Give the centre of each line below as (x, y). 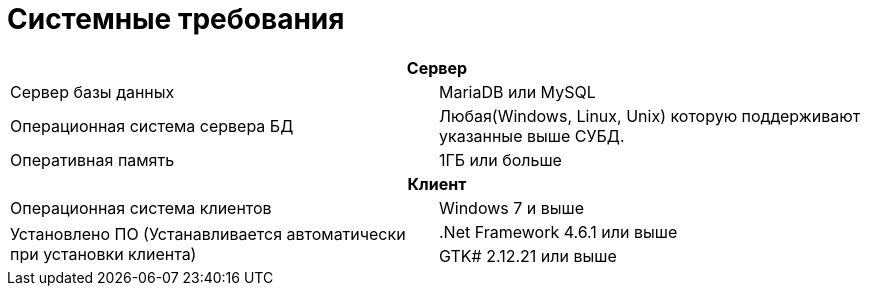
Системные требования (176, 19)
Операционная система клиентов (141, 207)
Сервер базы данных (92, 91)
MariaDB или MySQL (517, 91)
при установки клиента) (103, 253)
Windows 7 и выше (512, 207)
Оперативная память (92, 159)
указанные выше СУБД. (532, 135)
